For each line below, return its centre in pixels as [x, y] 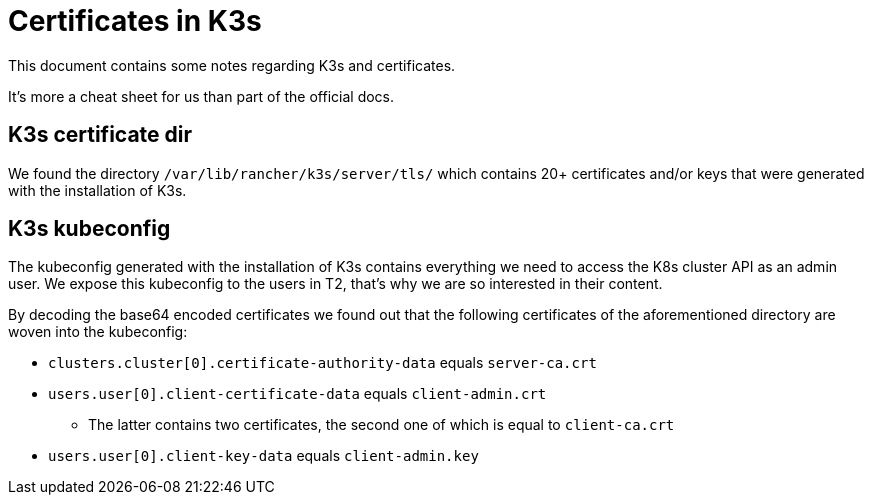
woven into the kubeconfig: [98, 332]
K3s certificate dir [100, 135]
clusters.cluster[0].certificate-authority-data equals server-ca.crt [322, 363]
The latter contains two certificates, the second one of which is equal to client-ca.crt [381, 425]
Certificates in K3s [135, 21]
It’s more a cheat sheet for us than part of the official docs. [201, 96]
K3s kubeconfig [89, 229]
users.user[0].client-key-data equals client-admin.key [263, 456]
